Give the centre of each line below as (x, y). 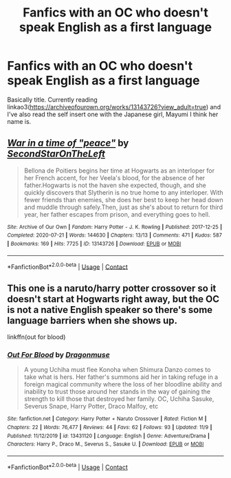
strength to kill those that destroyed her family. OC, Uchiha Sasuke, (119, 399)
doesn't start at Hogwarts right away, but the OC (113, 299)
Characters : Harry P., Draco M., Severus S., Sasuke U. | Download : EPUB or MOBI (106, 444)
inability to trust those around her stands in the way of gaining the (117, 392)
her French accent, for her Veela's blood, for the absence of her (114, 177)
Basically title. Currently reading (52, 99)
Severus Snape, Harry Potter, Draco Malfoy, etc (91, 406)
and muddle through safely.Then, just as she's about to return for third (123, 207)
